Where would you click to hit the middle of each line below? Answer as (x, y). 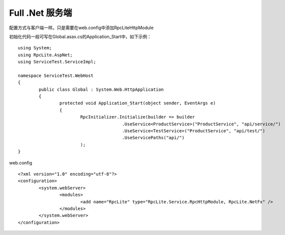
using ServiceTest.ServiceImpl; (57, 62)
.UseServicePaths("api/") (153, 138)
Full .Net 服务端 (41, 13)
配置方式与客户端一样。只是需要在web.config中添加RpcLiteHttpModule (81, 28)
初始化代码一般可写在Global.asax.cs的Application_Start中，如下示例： (80, 37)
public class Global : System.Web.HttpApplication (101, 89)
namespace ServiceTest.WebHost (56, 76)
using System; (35, 48)
